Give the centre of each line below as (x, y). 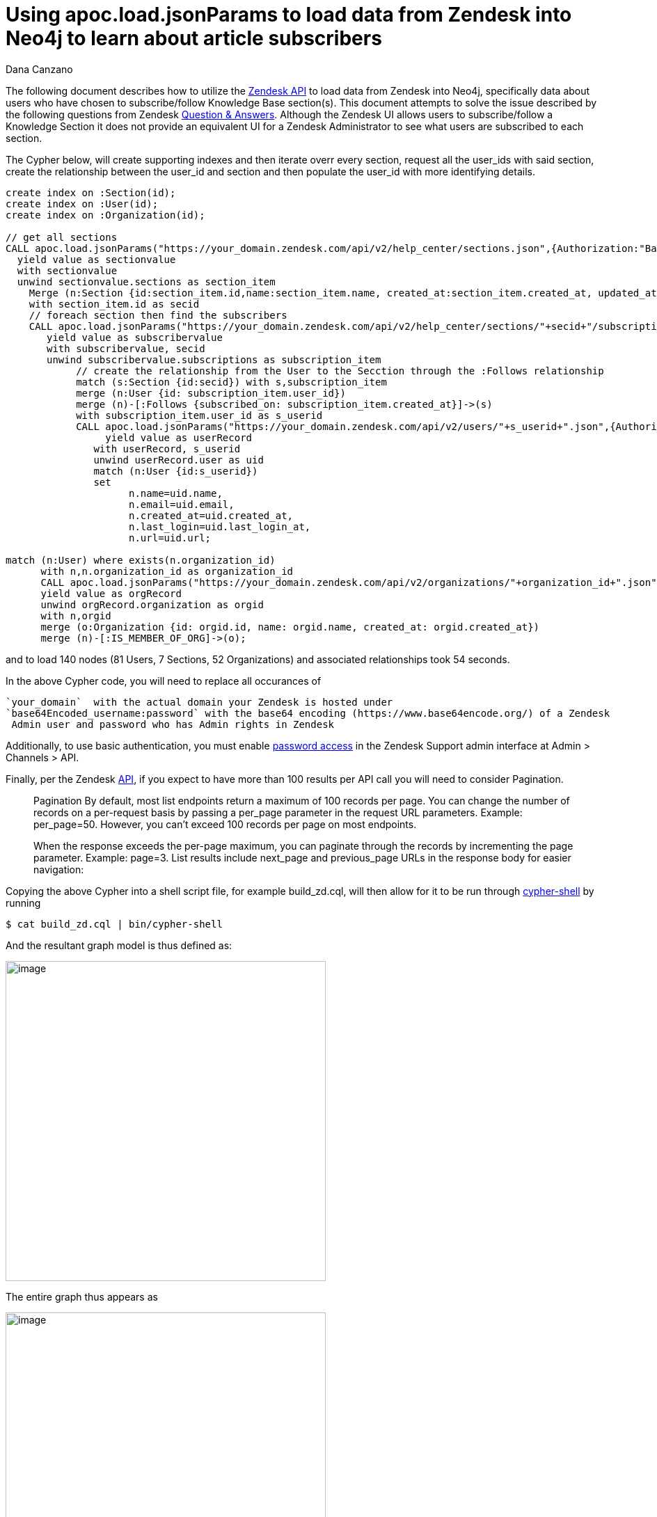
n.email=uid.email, (182, 504)
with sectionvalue (67, 270)
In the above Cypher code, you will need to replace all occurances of (164, 681)
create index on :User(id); (82, 204)
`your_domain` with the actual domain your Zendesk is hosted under (199, 702)
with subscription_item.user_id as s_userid (199, 415)
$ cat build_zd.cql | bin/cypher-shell (114, 924)
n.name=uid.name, (176, 493)
